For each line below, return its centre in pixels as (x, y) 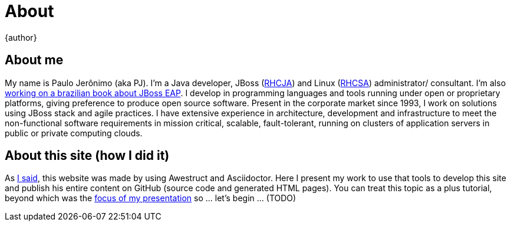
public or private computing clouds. (74, 133)
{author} (21, 37)
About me (34, 60)
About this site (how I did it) (87, 156)
